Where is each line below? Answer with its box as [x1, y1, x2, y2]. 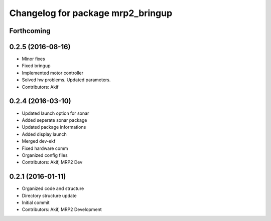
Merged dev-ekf [22, 138, 56, 144]
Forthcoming [9, 27, 51, 35]
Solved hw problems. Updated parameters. [22, 77, 111, 83]
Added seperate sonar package [22, 117, 87, 123]
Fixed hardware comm [22, 145, 68, 151]
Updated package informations [22, 124, 86, 130]
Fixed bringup [22, 63, 51, 69]
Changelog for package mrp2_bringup [9, 8, 173, 19]
